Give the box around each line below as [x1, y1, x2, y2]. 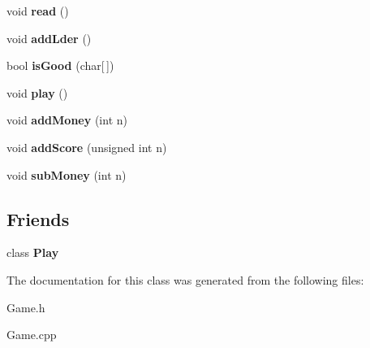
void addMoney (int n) [6, 111, 127, 128]
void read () [6, 2, 69, 19]
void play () [6, 84, 68, 101]
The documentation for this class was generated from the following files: [6, 271, 364, 288]
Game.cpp [6, 326, 57, 343]
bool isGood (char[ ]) [6, 57, 114, 74]
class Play [6, 244, 59, 261]
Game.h [6, 298, 45, 315]
